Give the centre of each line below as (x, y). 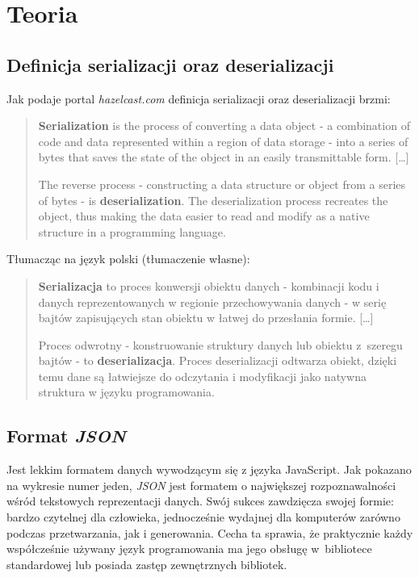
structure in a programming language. (132, 231)
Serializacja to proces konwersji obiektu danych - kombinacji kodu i (209, 285)
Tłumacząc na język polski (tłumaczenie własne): (128, 259)
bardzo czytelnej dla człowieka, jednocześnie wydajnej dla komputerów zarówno (203, 517)
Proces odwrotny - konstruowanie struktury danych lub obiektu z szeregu (220, 344)
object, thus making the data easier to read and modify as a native (204, 216)
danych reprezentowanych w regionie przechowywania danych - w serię (212, 302)
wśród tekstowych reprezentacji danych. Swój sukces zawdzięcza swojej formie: (200, 501)
